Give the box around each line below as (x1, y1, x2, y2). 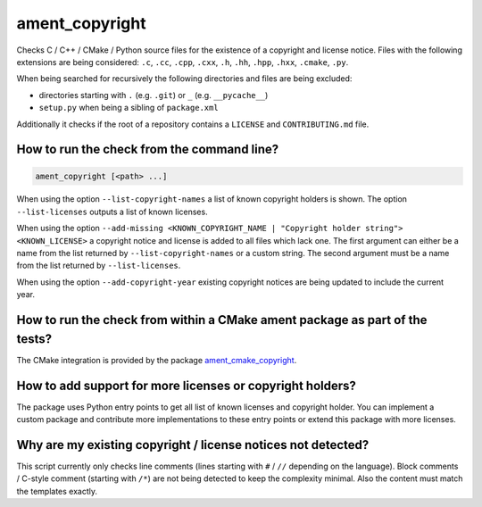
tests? (16, 331, 53, 346)
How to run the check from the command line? (16, 142, 279, 157)
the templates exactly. (16, 486, 98, 496)
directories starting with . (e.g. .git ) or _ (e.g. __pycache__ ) (38, 89, 269, 100)
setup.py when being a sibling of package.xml (38, 103, 219, 113)
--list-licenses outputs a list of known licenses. (16, 206, 209, 217)
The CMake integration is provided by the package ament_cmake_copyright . (16, 354, 297, 365)
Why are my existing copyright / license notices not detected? (16, 437, 370, 453)
